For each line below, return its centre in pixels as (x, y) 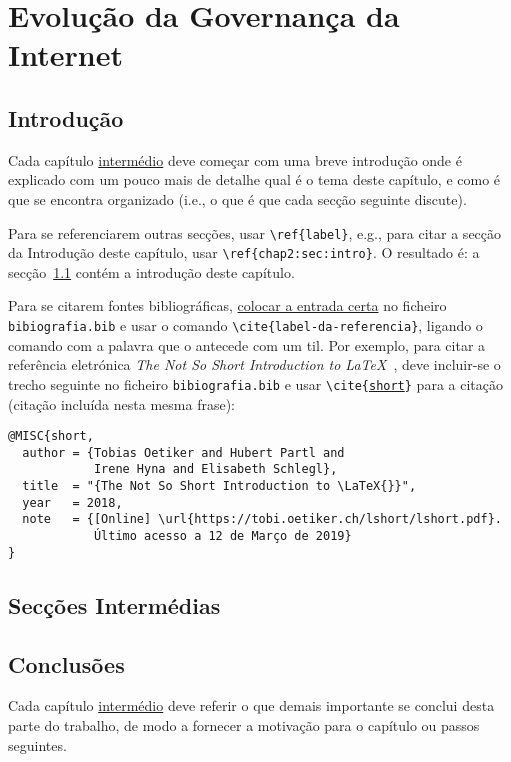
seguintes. (37, 744)
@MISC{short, (51, 436)
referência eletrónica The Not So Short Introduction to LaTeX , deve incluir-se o (254, 364)
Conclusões (66, 663)
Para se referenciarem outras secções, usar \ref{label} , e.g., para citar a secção (255, 232)
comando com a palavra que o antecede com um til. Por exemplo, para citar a (247, 344)
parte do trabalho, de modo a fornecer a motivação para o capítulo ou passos (244, 724)
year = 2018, (72, 502)
